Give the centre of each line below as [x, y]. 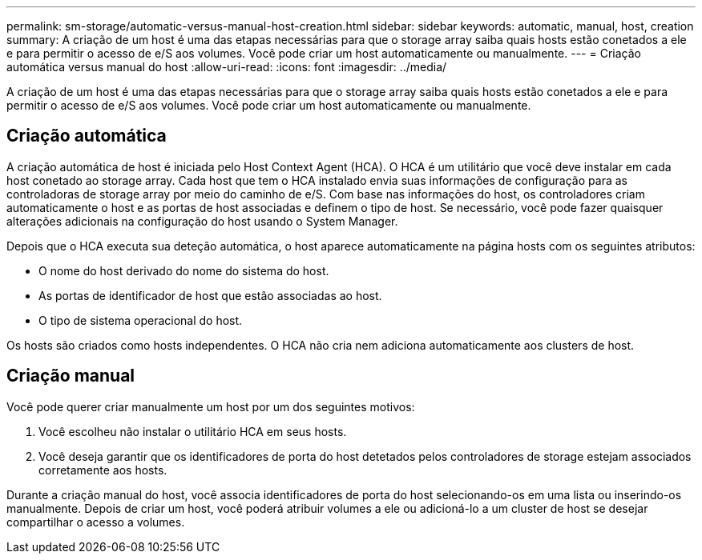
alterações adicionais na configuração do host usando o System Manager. [202, 221]
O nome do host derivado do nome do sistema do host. [184, 270]
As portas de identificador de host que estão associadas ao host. [210, 295]
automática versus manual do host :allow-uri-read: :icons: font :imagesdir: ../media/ [227, 67]
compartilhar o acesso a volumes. [96, 522]
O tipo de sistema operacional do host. [141, 320]
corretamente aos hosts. [103, 470]
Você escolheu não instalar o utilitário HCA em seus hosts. [193, 431]
